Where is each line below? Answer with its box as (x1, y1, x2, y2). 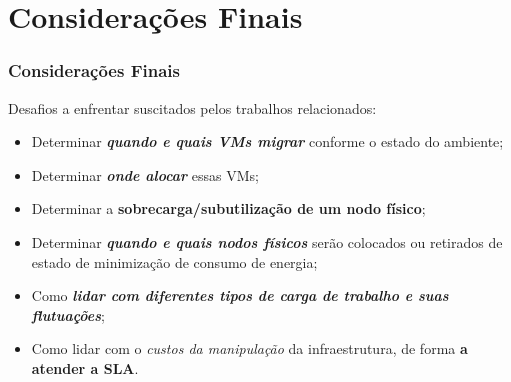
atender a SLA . (31, 357, 139, 378)
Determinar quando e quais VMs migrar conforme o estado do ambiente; (31, 131, 504, 152)
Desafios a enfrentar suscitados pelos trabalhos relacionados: (8, 97, 377, 118)
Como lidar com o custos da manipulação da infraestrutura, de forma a (31, 338, 468, 359)
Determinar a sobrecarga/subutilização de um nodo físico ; (31, 198, 426, 219)
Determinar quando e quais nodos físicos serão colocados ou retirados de (31, 231, 503, 252)
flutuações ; (31, 304, 105, 325)
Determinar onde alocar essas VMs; (31, 164, 259, 185)
